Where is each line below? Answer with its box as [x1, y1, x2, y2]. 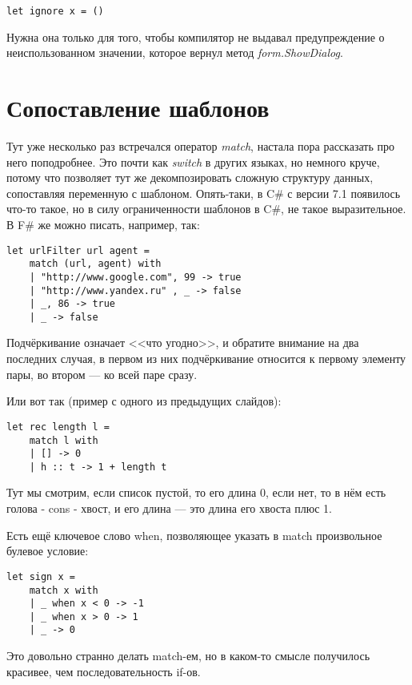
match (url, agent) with [29, 258, 162, 270]
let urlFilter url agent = [6, 244, 150, 256]
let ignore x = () [6, 6, 104, 17]
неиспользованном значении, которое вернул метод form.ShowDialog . [6, 44, 343, 61]
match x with [29, 584, 98, 596]
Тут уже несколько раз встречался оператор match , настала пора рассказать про [6, 137, 394, 154]
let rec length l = [6, 421, 110, 433]
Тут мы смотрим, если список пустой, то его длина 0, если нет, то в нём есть [6, 484, 386, 501]
